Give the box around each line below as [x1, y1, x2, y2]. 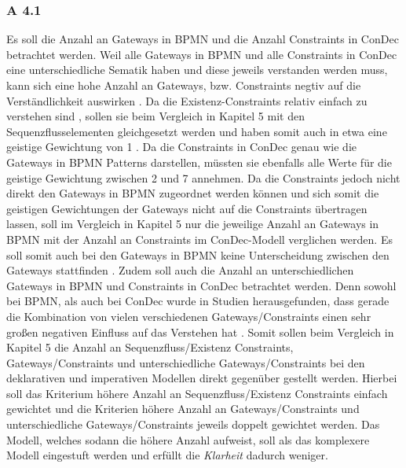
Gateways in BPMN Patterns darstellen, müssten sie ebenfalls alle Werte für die [6, 153, 392, 170]
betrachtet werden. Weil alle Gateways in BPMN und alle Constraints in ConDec [6, 46, 397, 62]
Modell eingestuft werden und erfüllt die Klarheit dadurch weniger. [6, 447, 328, 463]
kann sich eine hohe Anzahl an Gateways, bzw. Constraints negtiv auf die [6, 77, 361, 93]
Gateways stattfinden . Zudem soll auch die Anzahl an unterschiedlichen [6, 262, 354, 278]
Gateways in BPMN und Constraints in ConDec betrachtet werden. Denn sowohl [6, 277, 397, 293]
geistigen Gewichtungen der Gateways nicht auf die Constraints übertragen [6, 200, 368, 216]
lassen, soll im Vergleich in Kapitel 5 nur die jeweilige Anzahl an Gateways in [6, 216, 379, 232]
